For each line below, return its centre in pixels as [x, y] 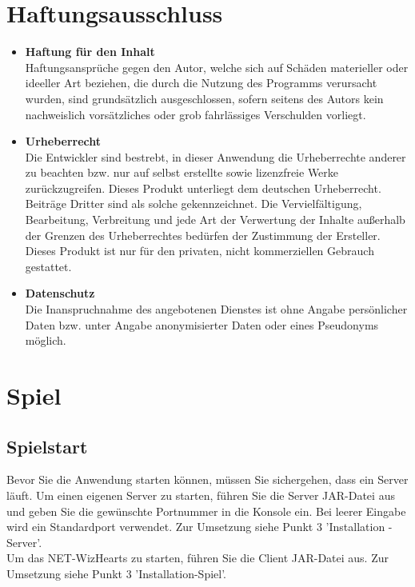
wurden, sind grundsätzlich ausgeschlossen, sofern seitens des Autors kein [204, 98]
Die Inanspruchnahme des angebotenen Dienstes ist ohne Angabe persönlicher [216, 309]
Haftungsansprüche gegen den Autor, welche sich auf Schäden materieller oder [217, 67]
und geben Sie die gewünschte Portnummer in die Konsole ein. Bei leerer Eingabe [206, 511]
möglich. [46, 340]
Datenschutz [60, 293]
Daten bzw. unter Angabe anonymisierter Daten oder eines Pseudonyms [202, 324]
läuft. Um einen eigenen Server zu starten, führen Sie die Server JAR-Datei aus [201, 495]
